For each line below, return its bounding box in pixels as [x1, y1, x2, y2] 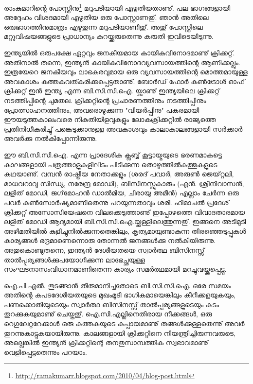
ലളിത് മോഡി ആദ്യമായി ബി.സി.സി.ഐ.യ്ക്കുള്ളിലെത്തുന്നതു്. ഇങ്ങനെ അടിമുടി [4, 216, 246, 227]
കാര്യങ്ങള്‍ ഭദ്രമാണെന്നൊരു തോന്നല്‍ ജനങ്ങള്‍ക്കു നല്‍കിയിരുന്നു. [4, 235, 216, 245]
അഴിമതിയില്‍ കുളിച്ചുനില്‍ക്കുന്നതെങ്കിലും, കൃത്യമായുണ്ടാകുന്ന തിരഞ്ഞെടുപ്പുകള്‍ [4, 226, 246, 236]
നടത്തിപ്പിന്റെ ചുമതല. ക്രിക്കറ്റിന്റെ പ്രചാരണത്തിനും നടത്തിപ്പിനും [4, 95, 206, 105]
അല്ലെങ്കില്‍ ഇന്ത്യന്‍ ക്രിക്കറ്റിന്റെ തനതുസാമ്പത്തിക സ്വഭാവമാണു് [4, 337, 208, 348]
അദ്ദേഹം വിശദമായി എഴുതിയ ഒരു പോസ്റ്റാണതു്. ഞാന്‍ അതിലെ [4, 12, 209, 22]
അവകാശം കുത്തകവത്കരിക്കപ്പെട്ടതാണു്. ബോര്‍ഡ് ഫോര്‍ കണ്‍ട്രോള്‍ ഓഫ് [4, 76, 245, 86]
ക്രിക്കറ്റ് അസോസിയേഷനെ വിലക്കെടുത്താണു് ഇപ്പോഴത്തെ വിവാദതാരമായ [4, 207, 245, 217]
